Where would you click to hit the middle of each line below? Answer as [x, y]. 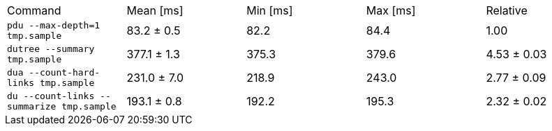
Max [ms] [391, 10]
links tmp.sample [51, 83]
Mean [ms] [155, 10]
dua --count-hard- [54, 72]
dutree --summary [51, 49]
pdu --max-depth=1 [54, 25]
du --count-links [51, 96]
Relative [507, 10]
